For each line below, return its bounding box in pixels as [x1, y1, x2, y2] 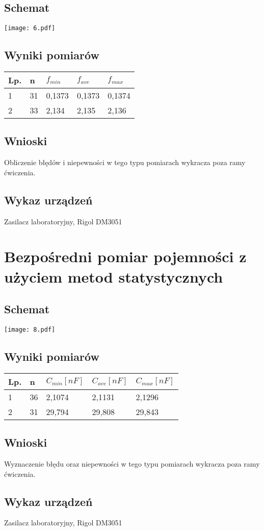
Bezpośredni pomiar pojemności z [4, 246, 247, 267]
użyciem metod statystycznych [4, 266, 223, 287]
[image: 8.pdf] [4, 326, 56, 334]
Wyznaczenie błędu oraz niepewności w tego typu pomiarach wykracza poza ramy [4, 458, 260, 469]
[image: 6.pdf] [4, 25, 56, 32]
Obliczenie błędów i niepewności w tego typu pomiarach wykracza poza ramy [4, 157, 246, 168]
